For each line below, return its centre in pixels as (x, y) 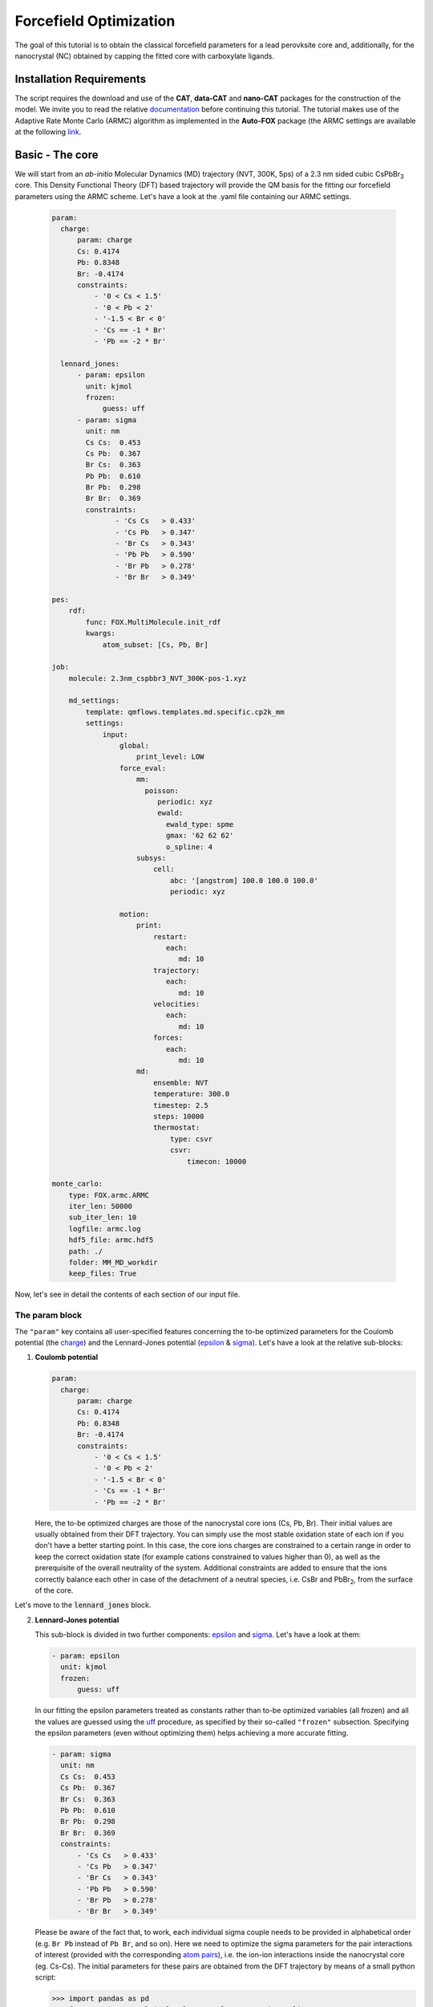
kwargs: (101, 633)
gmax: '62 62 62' (200, 836)
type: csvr (191, 1139)
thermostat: (176, 1128)
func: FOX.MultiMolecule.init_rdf (153, 622)
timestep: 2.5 (180, 1105)
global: (134, 746)
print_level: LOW (170, 757)
